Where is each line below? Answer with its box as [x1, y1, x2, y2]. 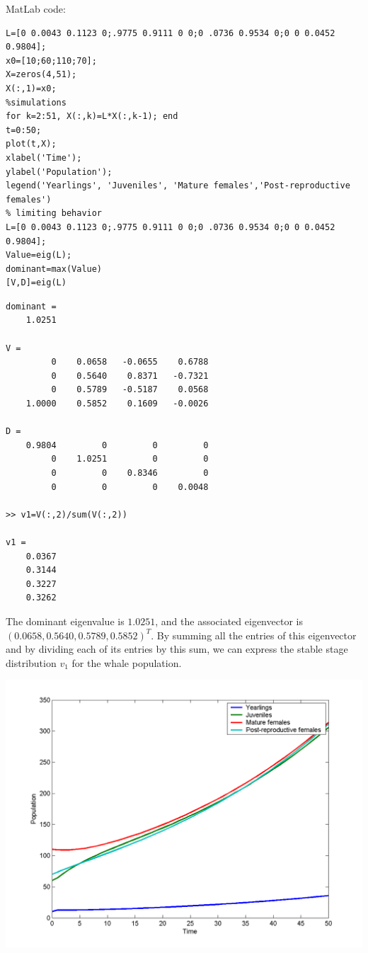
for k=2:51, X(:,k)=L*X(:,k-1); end [6, 111, 178, 122]
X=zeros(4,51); [6, 69, 77, 80]
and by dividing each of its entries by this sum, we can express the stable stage [6, 641, 348, 656]
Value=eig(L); [6, 250, 72, 261]
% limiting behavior [6, 208, 103, 219]
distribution [6, 655, 57, 670]
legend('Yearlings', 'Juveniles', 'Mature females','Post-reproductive [6, 181, 350, 191]
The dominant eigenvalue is [6, 613, 125, 628]
